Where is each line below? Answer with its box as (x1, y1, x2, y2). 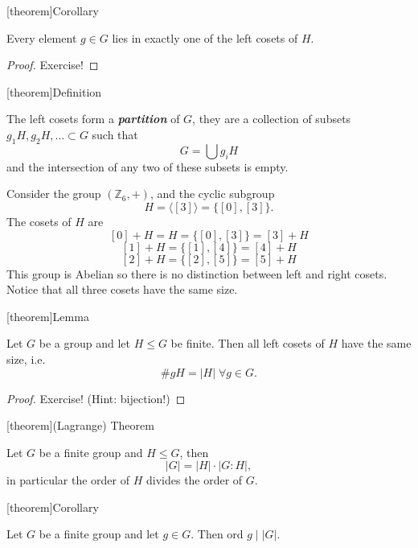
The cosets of (6, 212, 72, 229)
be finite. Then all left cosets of (170, 335, 325, 352)
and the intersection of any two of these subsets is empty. (6, 158, 289, 175)
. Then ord (191, 525, 244, 542)
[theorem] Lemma (6, 307, 89, 324)
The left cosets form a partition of (6, 110, 180, 127)
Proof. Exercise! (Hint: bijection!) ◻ (6, 389, 186, 406)
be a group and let (39, 335, 130, 352)
